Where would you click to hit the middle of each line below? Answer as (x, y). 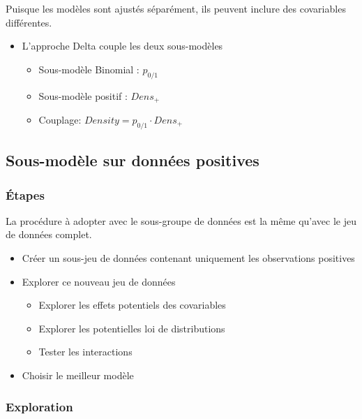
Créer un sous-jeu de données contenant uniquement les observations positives (188, 258)
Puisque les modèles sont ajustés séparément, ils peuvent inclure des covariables (176, 8)
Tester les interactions (85, 352)
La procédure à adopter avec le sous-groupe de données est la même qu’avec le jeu (181, 220)
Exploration (39, 406)
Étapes (25, 194)
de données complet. (49, 234)
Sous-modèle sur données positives (133, 160)
